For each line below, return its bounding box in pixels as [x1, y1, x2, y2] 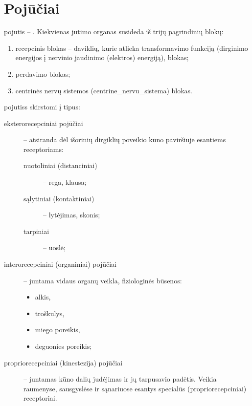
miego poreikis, [35, 324, 80, 335]
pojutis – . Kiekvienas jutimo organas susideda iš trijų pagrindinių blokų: [4, 26, 224, 37]
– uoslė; [43, 242, 66, 253]
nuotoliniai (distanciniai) [23, 160, 97, 171]
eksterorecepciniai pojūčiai [4, 118, 83, 128]
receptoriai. [23, 393, 57, 403]
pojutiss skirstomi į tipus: [4, 102, 81, 112]
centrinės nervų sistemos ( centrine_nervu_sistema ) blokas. [15, 85, 192, 95]
